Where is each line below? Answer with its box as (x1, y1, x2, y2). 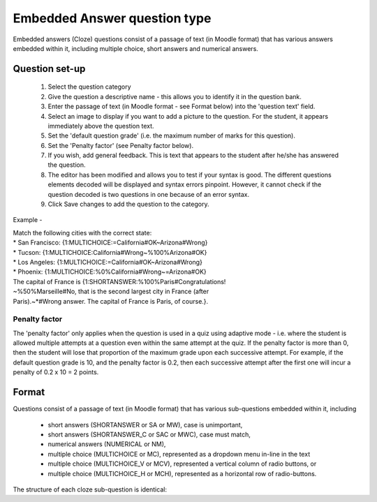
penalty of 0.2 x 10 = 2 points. (13, 368, 99, 376)
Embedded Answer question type (13, 10, 212, 26)
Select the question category (47, 82, 132, 91)
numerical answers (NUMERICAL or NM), (47, 440, 166, 448)
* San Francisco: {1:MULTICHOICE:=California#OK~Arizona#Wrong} (13, 238, 208, 247)
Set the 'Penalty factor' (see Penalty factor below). (47, 141, 194, 149)
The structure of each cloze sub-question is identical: (13, 485, 168, 494)
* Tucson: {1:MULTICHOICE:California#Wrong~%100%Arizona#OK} (13, 248, 207, 256)
